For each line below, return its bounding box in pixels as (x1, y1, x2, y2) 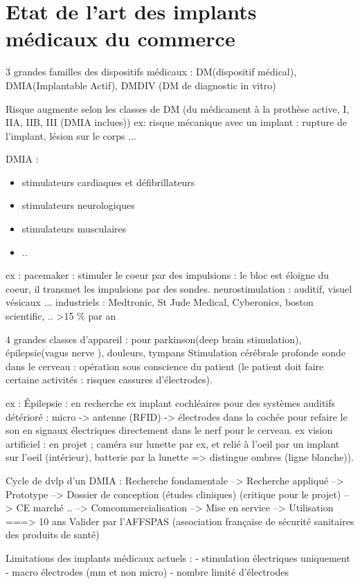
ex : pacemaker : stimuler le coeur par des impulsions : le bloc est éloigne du (6, 268, 330, 282)
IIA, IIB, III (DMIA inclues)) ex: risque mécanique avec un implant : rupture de (6, 115, 347, 129)
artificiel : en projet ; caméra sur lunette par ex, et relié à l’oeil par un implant (6, 436, 340, 450)
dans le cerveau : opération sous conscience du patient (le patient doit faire (6, 358, 324, 373)
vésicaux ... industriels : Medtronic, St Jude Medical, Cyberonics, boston (6, 295, 314, 309)
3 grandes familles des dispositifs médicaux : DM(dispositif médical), (6, 64, 297, 79)
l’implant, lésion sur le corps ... (6, 128, 136, 143)
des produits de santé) (6, 527, 100, 542)
